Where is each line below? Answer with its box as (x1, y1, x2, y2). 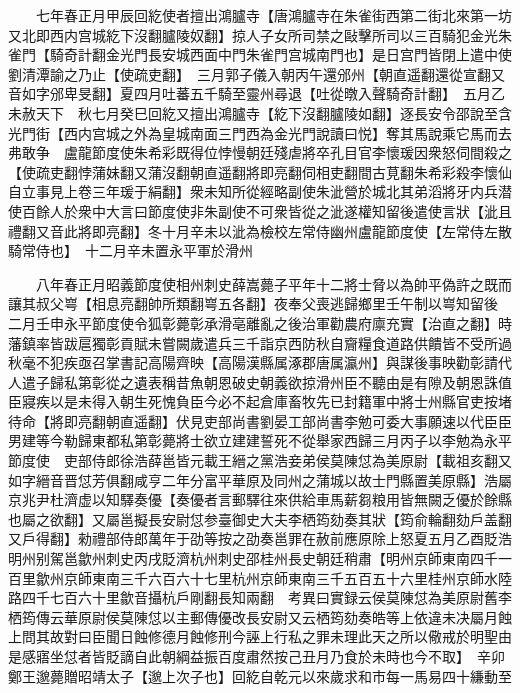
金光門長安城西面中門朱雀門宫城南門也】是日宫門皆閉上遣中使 (105, 44, 512, 65)
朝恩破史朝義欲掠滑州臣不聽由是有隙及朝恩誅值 (203, 371, 512, 392)
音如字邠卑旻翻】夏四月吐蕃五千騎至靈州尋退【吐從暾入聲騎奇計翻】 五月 (8, 83, 491, 104)
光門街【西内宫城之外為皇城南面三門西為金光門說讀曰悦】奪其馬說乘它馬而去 (8, 122, 512, 143)
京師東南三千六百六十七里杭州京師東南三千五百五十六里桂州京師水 (63, 567, 498, 588)
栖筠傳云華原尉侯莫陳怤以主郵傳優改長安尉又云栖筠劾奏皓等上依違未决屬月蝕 (8, 606, 512, 627)
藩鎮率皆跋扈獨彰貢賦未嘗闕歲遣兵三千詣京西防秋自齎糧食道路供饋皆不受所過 (8, 332, 512, 353)
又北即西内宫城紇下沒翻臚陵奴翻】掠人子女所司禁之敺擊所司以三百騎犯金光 (8, 24, 498, 45)
